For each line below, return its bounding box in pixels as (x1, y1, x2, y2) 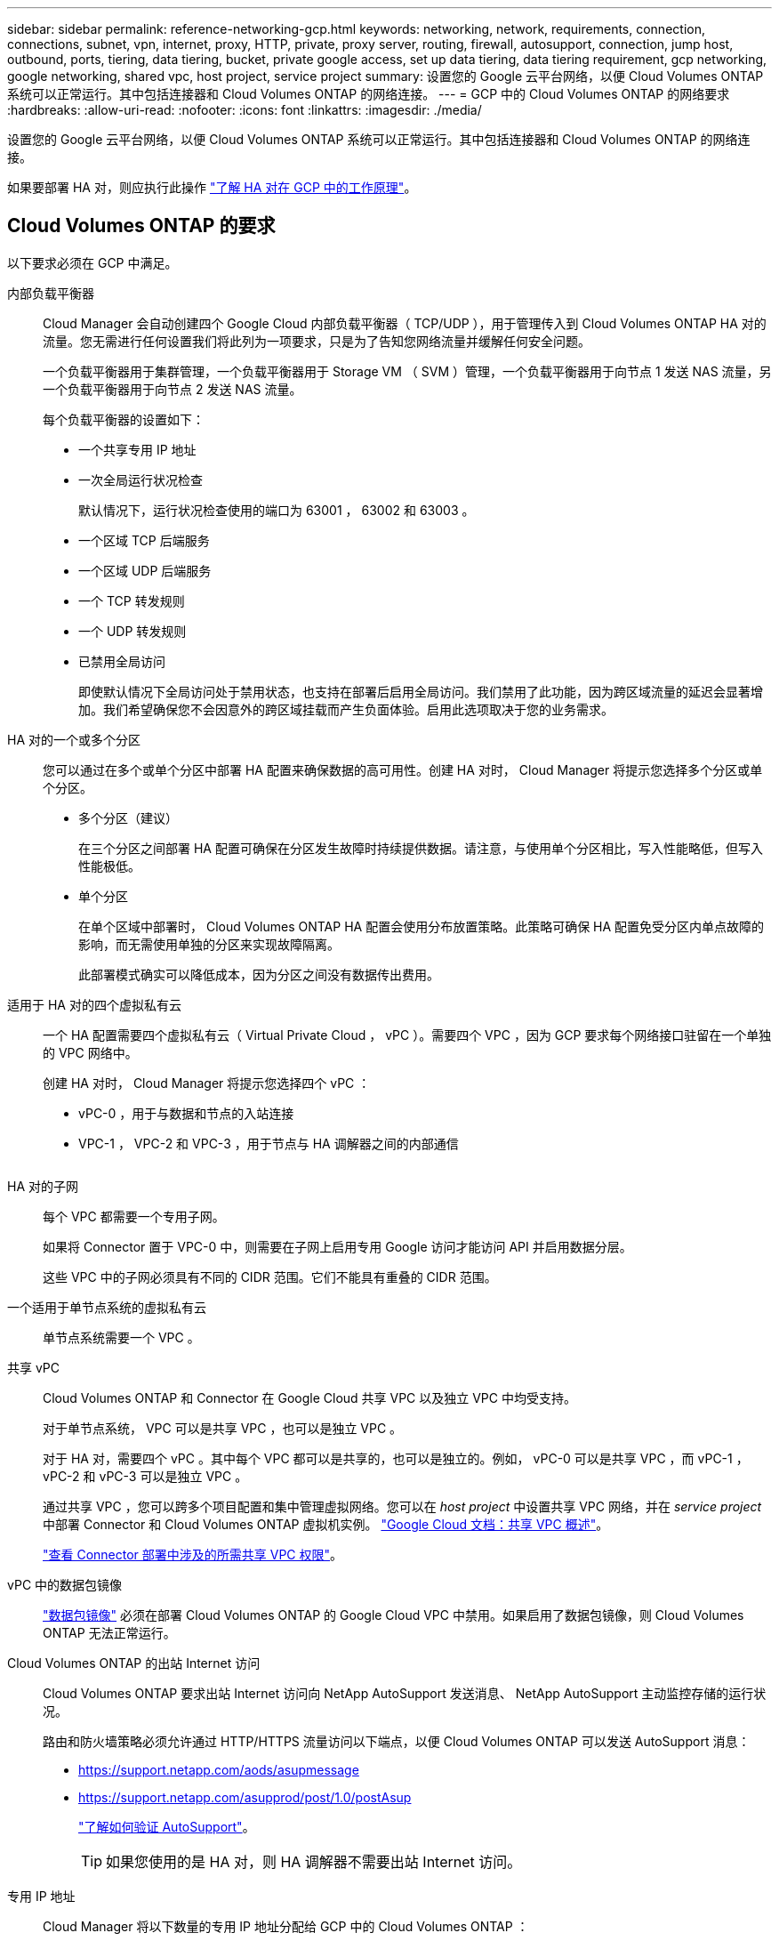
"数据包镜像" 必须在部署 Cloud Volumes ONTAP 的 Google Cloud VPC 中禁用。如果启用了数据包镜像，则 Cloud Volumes (43, 1607, 744, 1623)
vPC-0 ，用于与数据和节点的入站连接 (78, 1105, 294, 1121)
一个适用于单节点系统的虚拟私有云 (7, 1299, 206, 1315)
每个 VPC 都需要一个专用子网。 (43, 1208, 225, 1224)
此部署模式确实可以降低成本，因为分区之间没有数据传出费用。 (78, 966, 439, 982)
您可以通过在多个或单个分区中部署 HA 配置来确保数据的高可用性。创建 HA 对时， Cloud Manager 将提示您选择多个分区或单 (43, 761, 763, 777)
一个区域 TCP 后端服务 (78, 532, 210, 548)
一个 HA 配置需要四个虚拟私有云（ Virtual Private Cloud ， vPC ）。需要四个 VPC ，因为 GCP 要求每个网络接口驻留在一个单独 (43, 1027, 772, 1043)
